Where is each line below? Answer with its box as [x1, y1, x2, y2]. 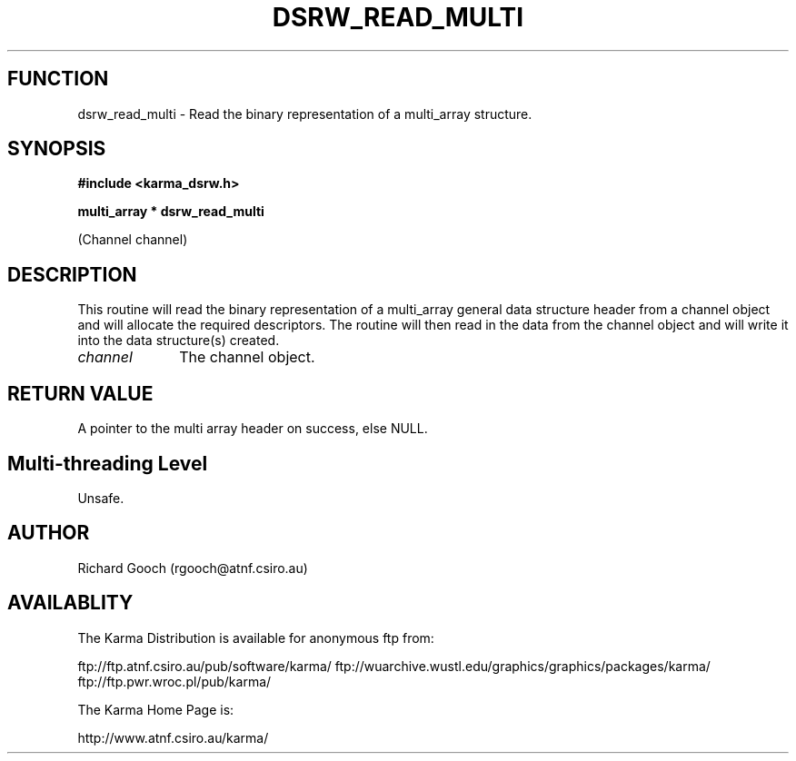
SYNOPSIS [7, 137, 106, 161]
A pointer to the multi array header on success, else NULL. [77, 420, 428, 437]
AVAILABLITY [7, 591, 134, 615]
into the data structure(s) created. [77, 332, 280, 349]
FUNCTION [7, 67, 109, 91]
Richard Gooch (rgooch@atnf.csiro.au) [77, 559, 308, 576]
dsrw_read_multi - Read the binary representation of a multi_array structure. [77, 105, 532, 122]
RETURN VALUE [7, 381, 154, 405]
